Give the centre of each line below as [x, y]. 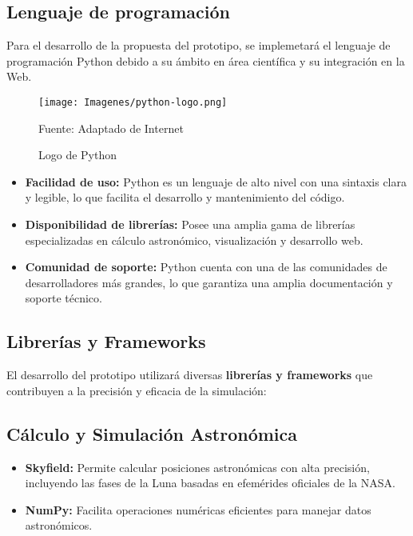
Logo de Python [78, 155]
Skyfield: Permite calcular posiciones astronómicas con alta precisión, [197, 467]
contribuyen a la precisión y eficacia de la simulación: [137, 390]
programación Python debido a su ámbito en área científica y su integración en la [206, 60]
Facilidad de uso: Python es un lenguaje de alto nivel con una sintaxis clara [216, 181]
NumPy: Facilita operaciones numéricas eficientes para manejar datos [198, 509]
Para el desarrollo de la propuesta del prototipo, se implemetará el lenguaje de [199, 45]
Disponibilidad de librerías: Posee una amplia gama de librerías [190, 224]
